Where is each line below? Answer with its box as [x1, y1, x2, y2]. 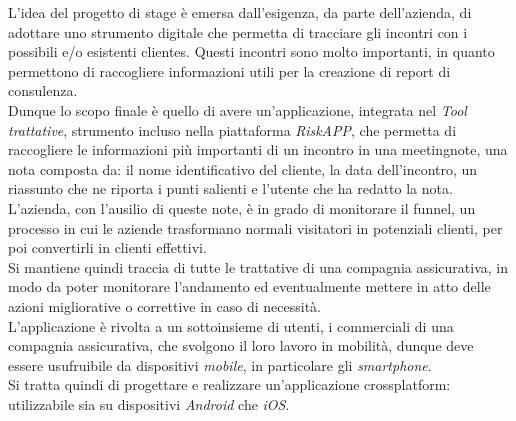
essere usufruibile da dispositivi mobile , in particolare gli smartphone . [8, 354, 432, 375]
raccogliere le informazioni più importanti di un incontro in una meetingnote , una [8, 139, 508, 160]
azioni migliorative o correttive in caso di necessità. [8, 295, 321, 316]
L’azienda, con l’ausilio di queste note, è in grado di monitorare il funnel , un [8, 197, 476, 218]
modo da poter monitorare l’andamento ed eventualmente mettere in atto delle [8, 276, 491, 297]
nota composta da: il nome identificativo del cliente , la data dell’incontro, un [8, 158, 478, 179]
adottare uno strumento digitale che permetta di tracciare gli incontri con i [8, 21, 468, 42]
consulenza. [8, 80, 78, 101]
